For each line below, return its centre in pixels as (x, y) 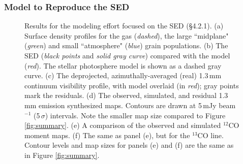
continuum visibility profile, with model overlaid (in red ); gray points (132, 85)
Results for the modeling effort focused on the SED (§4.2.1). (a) (124, 26)
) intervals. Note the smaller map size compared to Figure (135, 115)
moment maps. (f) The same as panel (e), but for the (107, 135)
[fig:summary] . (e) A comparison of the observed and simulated (123, 125)
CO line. (210, 135)
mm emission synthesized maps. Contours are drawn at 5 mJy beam (130, 105)
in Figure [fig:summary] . (62, 155)
